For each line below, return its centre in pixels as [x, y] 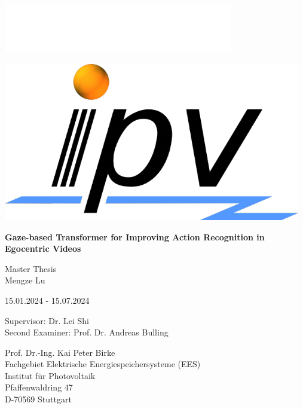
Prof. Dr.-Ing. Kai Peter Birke [60, 352]
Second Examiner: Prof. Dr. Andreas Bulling [87, 332]
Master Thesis [31, 268]
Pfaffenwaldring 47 [39, 387]
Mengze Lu [25, 280]
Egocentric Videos [43, 248]
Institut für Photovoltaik [50, 375]
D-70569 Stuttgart [38, 399]
